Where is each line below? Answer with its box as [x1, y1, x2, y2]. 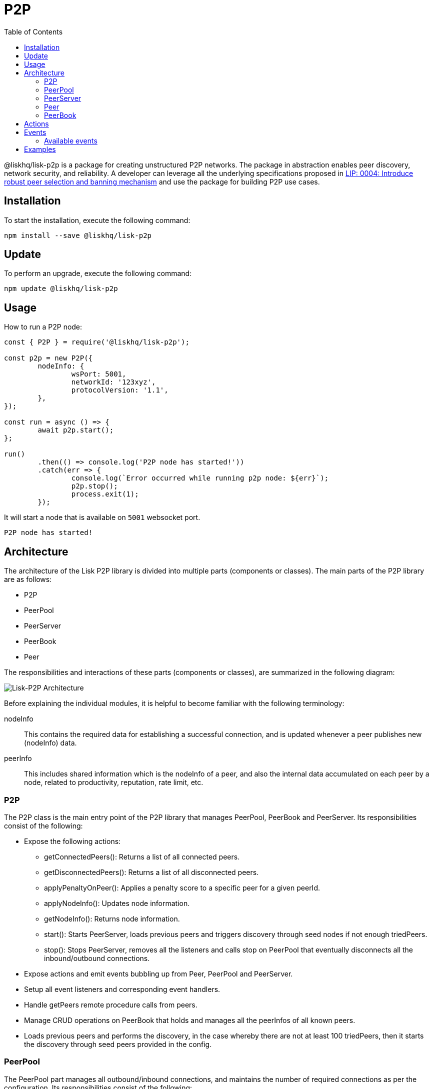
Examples [24, 144, 56, 153]
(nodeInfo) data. [24, 738, 77, 747]
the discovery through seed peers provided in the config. [24, 1039, 212, 1048]
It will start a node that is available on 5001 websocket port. [4, 513, 200, 522]
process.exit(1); [71, 490, 139, 498]
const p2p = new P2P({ [4, 354, 93, 362]
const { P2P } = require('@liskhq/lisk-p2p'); [4, 338, 189, 346]
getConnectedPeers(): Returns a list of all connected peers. [44, 852, 240, 861]
